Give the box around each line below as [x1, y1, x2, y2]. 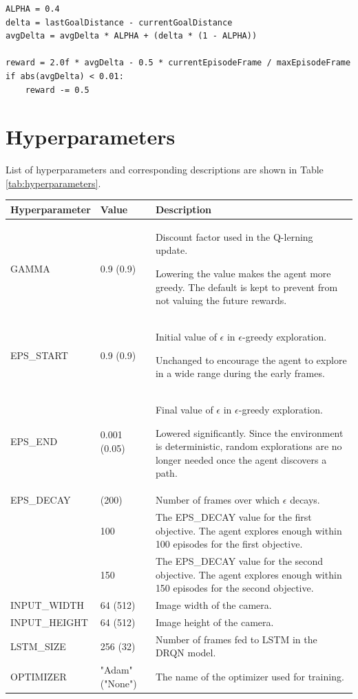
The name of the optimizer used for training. [155, 669, 344, 684]
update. [155, 243, 188, 257]
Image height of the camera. [155, 615, 274, 630]
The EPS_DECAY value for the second [155, 554, 324, 568]
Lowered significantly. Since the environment [155, 425, 344, 440]
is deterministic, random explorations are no [155, 439, 342, 453]
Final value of [155, 402, 213, 417]
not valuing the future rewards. [155, 293, 287, 308]
